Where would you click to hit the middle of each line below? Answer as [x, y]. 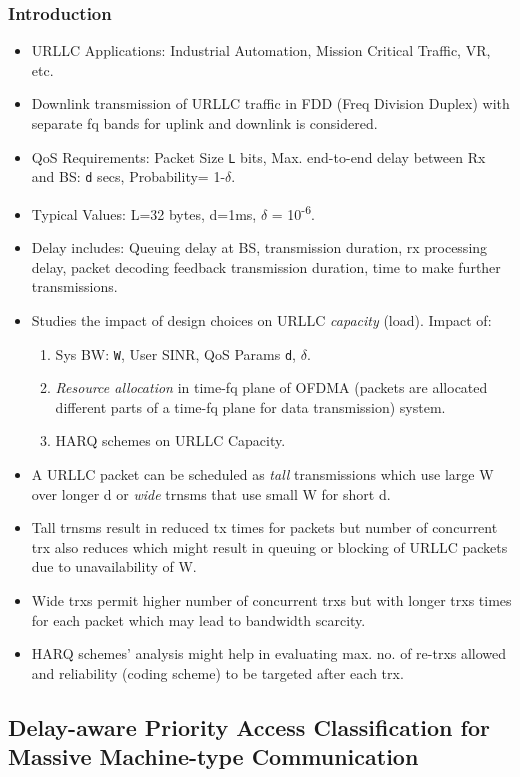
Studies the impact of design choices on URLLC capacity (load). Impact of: [261, 319]
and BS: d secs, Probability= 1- [128, 176]
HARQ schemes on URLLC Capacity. [170, 440]
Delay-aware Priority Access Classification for [249, 726]
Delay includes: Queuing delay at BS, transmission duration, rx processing [259, 247]
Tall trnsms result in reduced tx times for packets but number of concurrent [264, 527]
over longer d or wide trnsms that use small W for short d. [211, 493]
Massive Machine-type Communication [213, 756]
